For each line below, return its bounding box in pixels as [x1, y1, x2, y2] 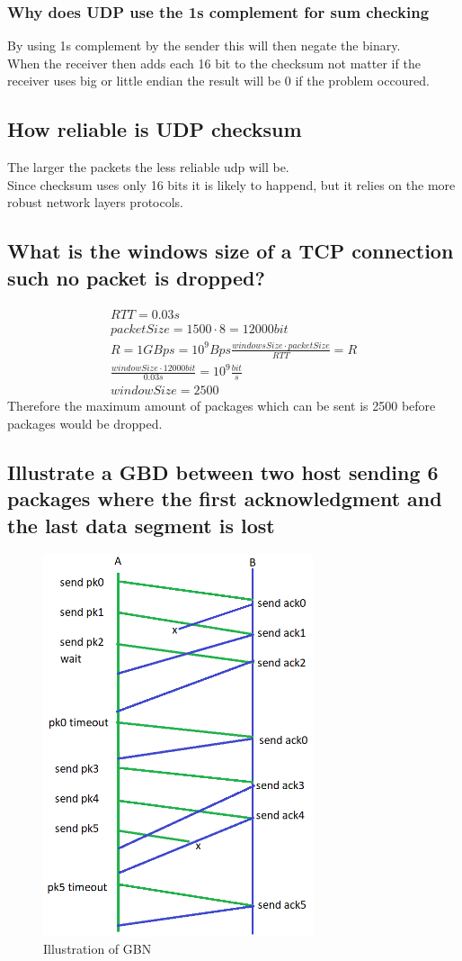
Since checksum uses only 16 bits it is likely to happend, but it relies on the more [7, 175, 456, 194]
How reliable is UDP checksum [7, 115, 302, 143]
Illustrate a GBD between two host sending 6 [7, 458, 439, 485]
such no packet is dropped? [7, 263, 265, 291]
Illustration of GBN [43, 939, 152, 958]
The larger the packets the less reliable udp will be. [7, 158, 289, 177]
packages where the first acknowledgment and [7, 485, 442, 512]
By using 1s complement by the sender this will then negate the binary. [7, 36, 401, 55]
